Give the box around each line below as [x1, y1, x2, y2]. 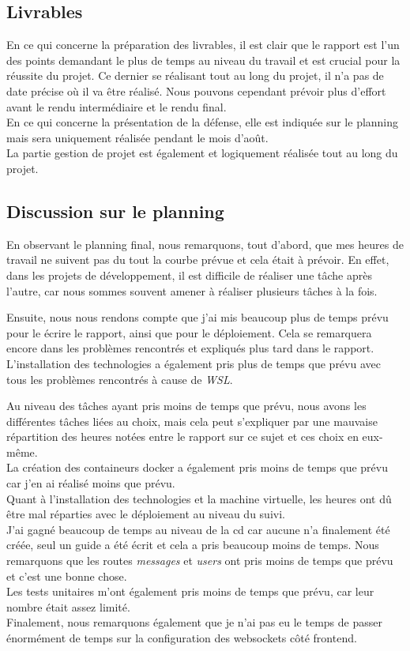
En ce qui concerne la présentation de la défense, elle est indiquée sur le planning [6, 114, 399, 130]
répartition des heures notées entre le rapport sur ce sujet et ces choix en [6, 428, 359, 445]
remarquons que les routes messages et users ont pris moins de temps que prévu [6, 552, 393, 569]
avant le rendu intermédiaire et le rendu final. [6, 98, 227, 115]
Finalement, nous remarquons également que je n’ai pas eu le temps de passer [6, 614, 382, 630]
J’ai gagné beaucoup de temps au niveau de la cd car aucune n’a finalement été [6, 521, 390, 537]
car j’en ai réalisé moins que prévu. [6, 475, 175, 491]
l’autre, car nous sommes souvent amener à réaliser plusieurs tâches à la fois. [6, 282, 378, 299]
